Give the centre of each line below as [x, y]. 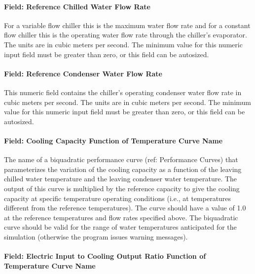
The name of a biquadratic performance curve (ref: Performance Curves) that [121, 159]
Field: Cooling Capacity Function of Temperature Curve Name [113, 140]
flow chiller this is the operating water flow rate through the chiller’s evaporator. [126, 35]
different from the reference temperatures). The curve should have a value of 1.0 [125, 208]
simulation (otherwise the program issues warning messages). [96, 236]
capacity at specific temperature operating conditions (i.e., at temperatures [118, 198]
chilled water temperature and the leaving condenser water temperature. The [121, 179]
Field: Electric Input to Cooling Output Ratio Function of [105, 256]
